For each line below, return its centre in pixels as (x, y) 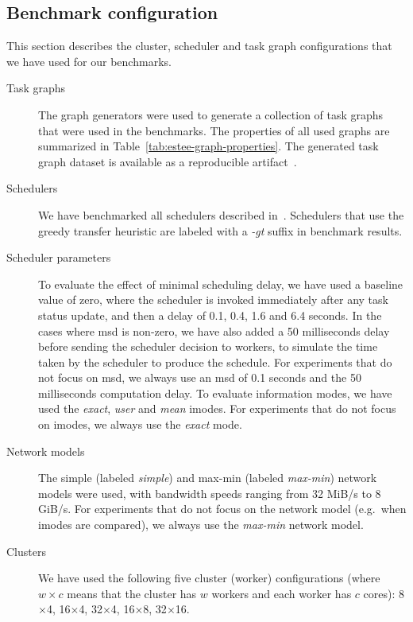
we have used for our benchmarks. (89, 61)
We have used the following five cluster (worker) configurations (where (209, 578)
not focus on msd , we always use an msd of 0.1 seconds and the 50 (200, 377)
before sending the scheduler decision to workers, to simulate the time (208, 346)
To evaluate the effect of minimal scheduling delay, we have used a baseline (221, 284)
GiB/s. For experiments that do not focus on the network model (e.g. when (222, 509)
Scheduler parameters (59, 257)
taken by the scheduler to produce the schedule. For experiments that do (215, 362)
